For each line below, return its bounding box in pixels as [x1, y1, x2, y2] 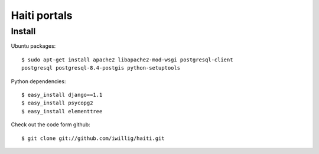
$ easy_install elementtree [21, 108, 103, 114]
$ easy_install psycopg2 [21, 100, 93, 106]
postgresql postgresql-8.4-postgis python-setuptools [21, 65, 180, 71]
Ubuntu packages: [11, 42, 56, 50]
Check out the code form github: [11, 121, 91, 128]
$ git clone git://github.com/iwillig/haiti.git [21, 135, 165, 142]
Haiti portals [11, 9, 73, 22]
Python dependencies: [11, 77, 66, 85]
